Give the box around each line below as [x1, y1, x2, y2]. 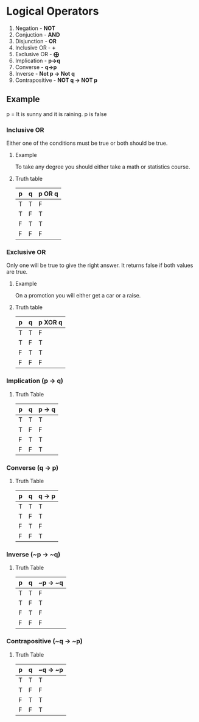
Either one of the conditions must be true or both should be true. [6, 139, 168, 147]
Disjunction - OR [15, 37, 57, 45]
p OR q [38, 189, 59, 198]
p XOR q [38, 318, 63, 327]
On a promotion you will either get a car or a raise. [15, 292, 141, 299]
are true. [6, 268, 28, 275]
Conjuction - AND [15, 31, 60, 38]
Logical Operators [6, 4, 99, 18]
